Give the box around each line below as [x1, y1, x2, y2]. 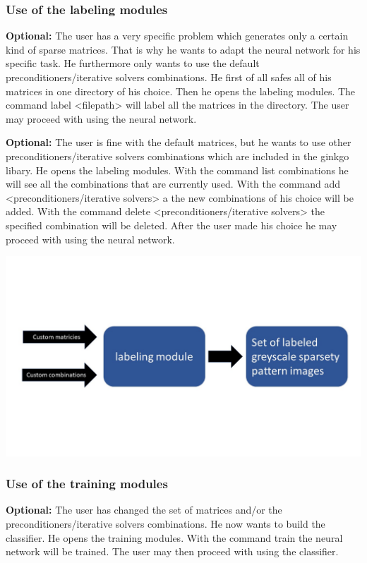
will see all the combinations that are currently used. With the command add [6, 176, 341, 191]
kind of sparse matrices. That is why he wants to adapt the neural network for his [6, 42, 361, 56]
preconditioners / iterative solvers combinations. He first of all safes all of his [6, 70, 332, 84]
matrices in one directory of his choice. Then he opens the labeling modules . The [6, 83, 356, 98]
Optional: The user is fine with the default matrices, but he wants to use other [6, 135, 351, 150]
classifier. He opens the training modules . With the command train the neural [6, 530, 343, 545]
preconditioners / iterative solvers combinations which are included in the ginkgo [6, 148, 349, 163]
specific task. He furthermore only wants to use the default [6, 56, 260, 71]
